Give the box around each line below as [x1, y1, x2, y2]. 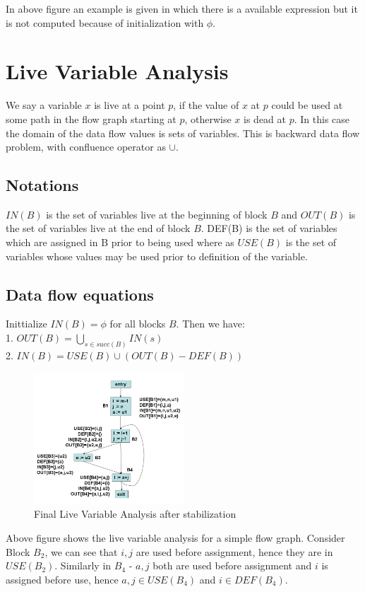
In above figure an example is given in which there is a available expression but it [6, 1, 358, 16]
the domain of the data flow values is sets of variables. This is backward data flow [6, 125, 360, 140]
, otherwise [184, 111, 232, 126]
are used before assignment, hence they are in [136, 544, 333, 559]
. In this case [294, 111, 350, 126]
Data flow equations [6, 283, 154, 305]
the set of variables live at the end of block [6, 221, 191, 236]
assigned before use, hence [6, 571, 119, 586]
